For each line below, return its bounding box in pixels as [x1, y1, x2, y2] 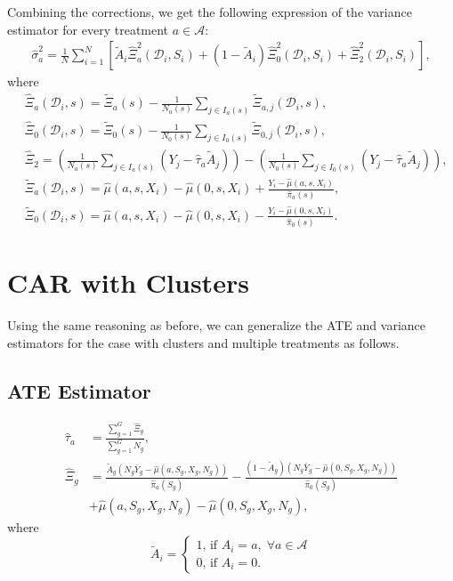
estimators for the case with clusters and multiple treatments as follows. [7, 333, 400, 351]
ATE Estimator [7, 376, 151, 404]
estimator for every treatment [7, 20, 169, 38]
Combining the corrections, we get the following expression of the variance [7, 3, 412, 20]
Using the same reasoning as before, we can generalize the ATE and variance [7, 316, 425, 334]
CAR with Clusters [7, 264, 249, 301]
